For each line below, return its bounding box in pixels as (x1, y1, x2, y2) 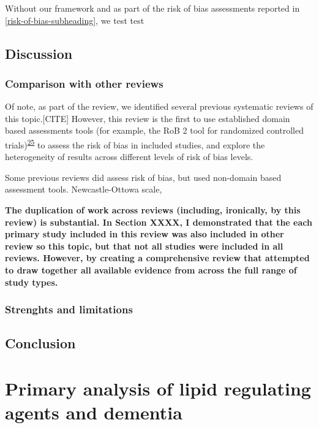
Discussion (5, 44, 73, 63)
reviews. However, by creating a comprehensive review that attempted (5, 251, 310, 264)
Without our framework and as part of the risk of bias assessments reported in (5, 2, 300, 14)
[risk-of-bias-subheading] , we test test (5, 13, 144, 26)
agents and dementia (5, 400, 182, 425)
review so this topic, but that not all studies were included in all (5, 239, 283, 252)
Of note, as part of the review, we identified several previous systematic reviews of (5, 100, 313, 113)
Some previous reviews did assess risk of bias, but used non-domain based (5, 170, 282, 183)
